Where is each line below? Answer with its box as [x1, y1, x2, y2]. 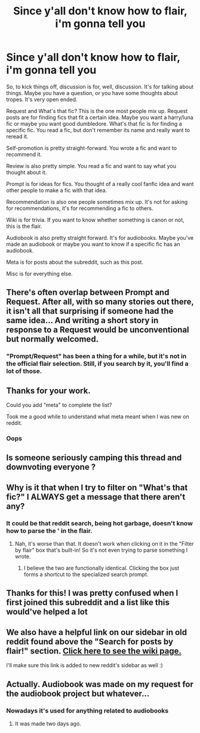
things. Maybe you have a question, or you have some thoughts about [6, 89, 178, 96]
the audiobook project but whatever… [6, 688, 150, 698]
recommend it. [6, 151, 42, 158]
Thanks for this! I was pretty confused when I [6, 588, 179, 598]
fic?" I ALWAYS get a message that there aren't [6, 492, 186, 502]
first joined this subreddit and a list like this [6, 597, 170, 608]
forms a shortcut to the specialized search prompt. [23, 571, 149, 578]
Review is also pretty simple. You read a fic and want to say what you [6, 162, 176, 169]
